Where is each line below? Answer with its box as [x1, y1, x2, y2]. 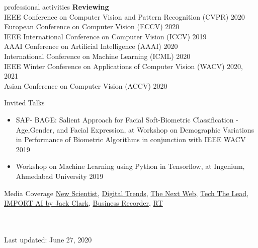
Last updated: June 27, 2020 [4, 234, 92, 244]
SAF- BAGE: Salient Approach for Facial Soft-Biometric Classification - [16, 114, 238, 125]
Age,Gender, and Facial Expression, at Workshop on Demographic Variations [16, 124, 254, 135]
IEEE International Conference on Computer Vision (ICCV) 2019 [4, 31, 207, 41]
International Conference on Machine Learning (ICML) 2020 [4, 50, 191, 61]
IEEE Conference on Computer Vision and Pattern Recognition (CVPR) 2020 [4, 11, 245, 22]
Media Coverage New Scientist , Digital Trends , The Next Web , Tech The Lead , [4, 188, 248, 198]
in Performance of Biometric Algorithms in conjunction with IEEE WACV [16, 134, 246, 145]
